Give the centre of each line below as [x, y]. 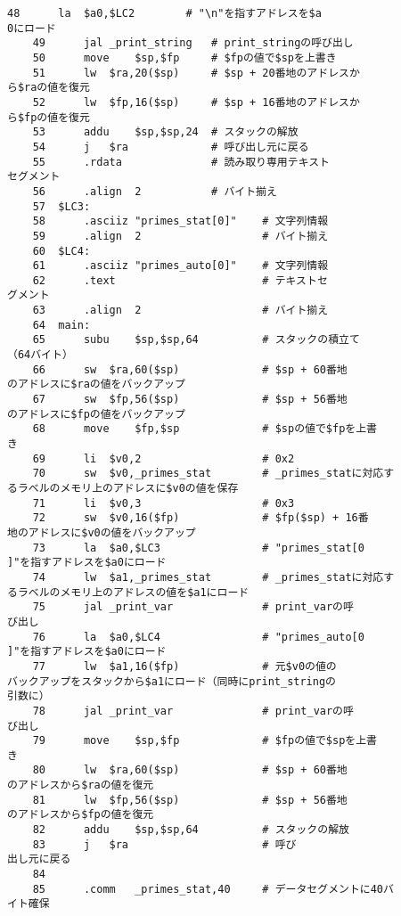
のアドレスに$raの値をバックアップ [96, 384]
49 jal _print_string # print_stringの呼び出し [193, 43]
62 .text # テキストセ [180, 280]
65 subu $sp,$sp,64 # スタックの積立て [196, 340]
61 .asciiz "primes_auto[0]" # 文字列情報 [180, 266]
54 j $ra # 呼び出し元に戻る [171, 147]
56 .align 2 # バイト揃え [155, 191]
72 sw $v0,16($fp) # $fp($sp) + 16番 [200, 518]
